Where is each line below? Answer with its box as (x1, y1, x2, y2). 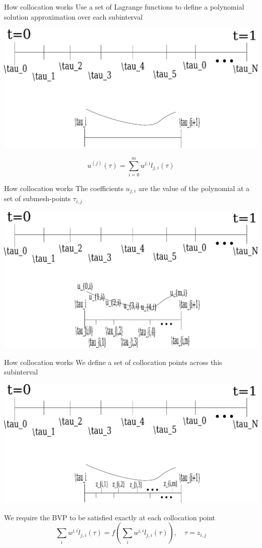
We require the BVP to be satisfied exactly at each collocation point (4, 512, 216, 522)
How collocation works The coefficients (4, 182, 123, 193)
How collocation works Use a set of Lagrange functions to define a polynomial (4, 2, 244, 12)
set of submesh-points (4, 193, 71, 204)
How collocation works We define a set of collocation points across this (4, 356, 222, 367)
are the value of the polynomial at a (138, 182, 250, 193)
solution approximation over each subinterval (4, 11, 143, 22)
